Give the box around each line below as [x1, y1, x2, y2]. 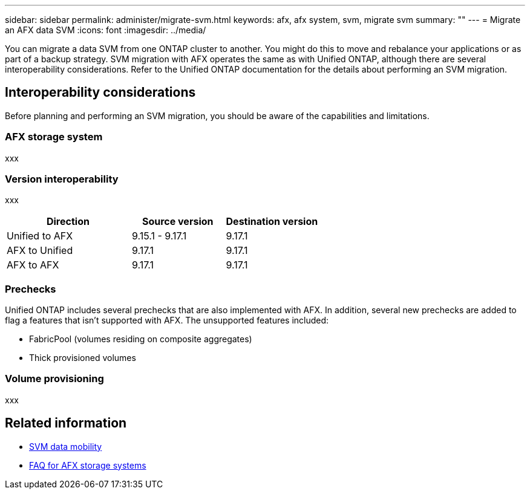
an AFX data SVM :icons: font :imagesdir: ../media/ [5, 25, 206, 35]
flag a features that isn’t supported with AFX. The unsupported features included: [5, 315, 329, 326]
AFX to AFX [7, 259, 59, 271]
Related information [5, 415, 127, 431]
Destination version [226, 215, 318, 228]
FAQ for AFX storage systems [29, 460, 146, 470]
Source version [142, 215, 214, 228]
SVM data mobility [29, 441, 102, 452]
